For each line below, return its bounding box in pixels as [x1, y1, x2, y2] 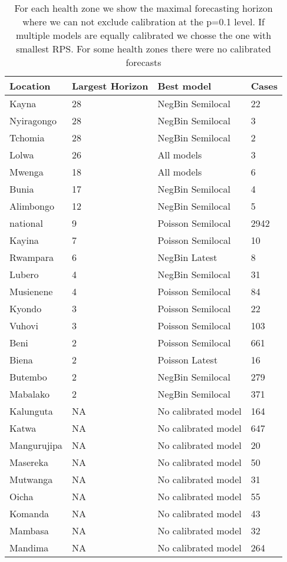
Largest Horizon [71, 79, 149, 92]
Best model [157, 79, 212, 92]
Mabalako [9, 387, 50, 401]
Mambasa [9, 524, 49, 537]
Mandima [9, 541, 49, 554]
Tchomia [9, 131, 45, 144]
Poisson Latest [157, 353, 218, 366]
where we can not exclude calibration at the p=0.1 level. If [22, 15, 265, 28]
